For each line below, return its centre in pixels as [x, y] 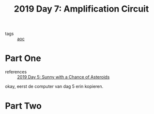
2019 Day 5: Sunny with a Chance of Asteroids [63, 77]
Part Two [23, 106]
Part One [23, 58]
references [16, 72]
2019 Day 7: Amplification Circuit [81, 9]
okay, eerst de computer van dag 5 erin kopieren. [54, 86]
